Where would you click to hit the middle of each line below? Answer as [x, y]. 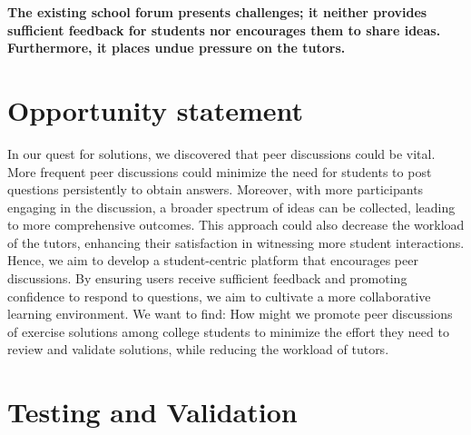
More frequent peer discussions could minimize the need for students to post [220, 171]
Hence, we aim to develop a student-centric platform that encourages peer [213, 260]
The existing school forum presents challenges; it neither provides [217, 12]
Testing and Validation [152, 412]
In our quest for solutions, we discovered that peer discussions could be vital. [221, 153]
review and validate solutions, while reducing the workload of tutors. [198, 349]
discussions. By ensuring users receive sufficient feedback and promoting [207, 278]
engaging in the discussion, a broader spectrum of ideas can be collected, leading [231, 207]
